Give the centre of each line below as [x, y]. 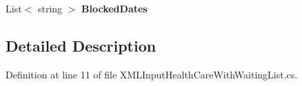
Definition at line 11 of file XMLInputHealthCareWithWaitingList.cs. [152, 74]
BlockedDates [114, 8]
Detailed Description [81, 45]
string [50, 8]
